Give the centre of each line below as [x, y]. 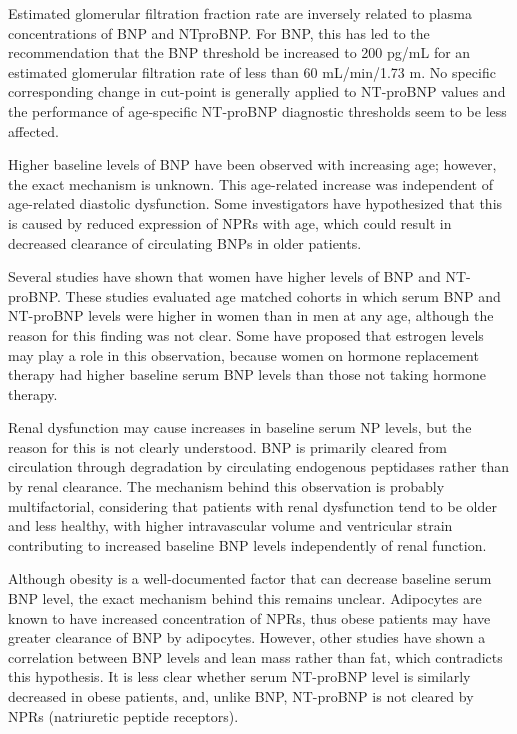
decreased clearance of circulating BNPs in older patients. [185, 242]
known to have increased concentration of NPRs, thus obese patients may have [249, 617]
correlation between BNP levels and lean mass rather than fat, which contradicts [255, 656]
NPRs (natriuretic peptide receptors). [123, 715]
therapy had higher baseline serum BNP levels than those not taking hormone [247, 374]
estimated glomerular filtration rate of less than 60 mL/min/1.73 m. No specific [252, 71]
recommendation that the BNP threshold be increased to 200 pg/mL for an [239, 52]
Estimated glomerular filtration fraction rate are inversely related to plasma [240, 13]
